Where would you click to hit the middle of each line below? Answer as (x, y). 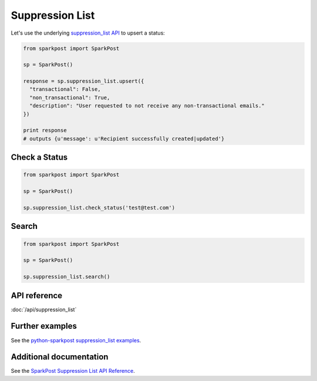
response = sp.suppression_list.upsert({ (84, 81)
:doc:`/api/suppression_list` (44, 309)
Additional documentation (60, 357)
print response (45, 130)
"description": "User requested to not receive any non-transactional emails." (147, 106)
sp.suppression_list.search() (67, 277)
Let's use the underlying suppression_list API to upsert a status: (88, 33)
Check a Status (39, 158)
